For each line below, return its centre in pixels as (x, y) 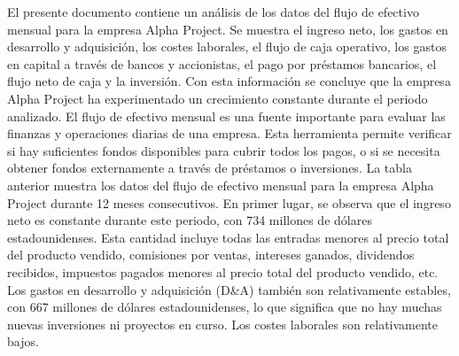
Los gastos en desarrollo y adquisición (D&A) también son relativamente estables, (229, 289)
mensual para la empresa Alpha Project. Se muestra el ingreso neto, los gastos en (228, 29)
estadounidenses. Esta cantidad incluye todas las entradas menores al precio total (228, 237)
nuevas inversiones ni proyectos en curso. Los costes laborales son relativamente (223, 324)
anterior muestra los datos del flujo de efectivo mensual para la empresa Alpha (221, 185)
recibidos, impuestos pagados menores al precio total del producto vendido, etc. (223, 271)
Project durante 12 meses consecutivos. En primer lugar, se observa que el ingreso (229, 202)
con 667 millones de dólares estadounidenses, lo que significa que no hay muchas (225, 307)
